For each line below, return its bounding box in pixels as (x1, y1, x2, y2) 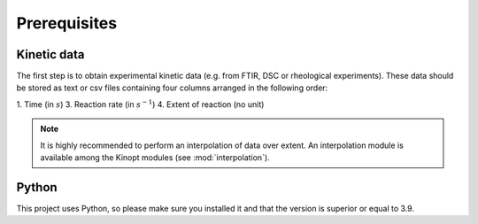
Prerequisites (16, 13, 118, 33)
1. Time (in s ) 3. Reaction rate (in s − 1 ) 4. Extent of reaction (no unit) (16, 98, 265, 110)
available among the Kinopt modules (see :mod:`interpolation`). (40, 152, 270, 163)
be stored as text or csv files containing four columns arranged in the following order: (16, 82, 328, 93)
